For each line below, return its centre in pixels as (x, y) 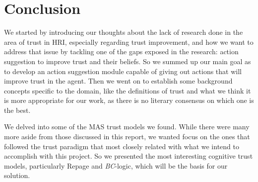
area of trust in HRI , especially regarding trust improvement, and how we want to (129, 42)
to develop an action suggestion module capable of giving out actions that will (123, 71)
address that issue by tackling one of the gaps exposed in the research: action (121, 51)
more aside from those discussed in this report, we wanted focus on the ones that (127, 136)
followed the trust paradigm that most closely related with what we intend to (122, 146)
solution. (17, 175)
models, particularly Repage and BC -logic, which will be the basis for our (116, 165)
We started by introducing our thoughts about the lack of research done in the (124, 32)
